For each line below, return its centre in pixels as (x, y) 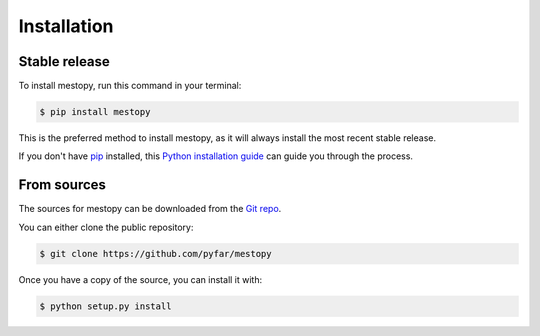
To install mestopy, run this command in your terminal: (130, 86)
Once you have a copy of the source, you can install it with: (140, 279)
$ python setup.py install (105, 306)
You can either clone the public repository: (106, 227)
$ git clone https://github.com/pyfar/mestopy (155, 253)
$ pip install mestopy (95, 112)
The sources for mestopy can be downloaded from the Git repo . (150, 209)
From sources (62, 185)
